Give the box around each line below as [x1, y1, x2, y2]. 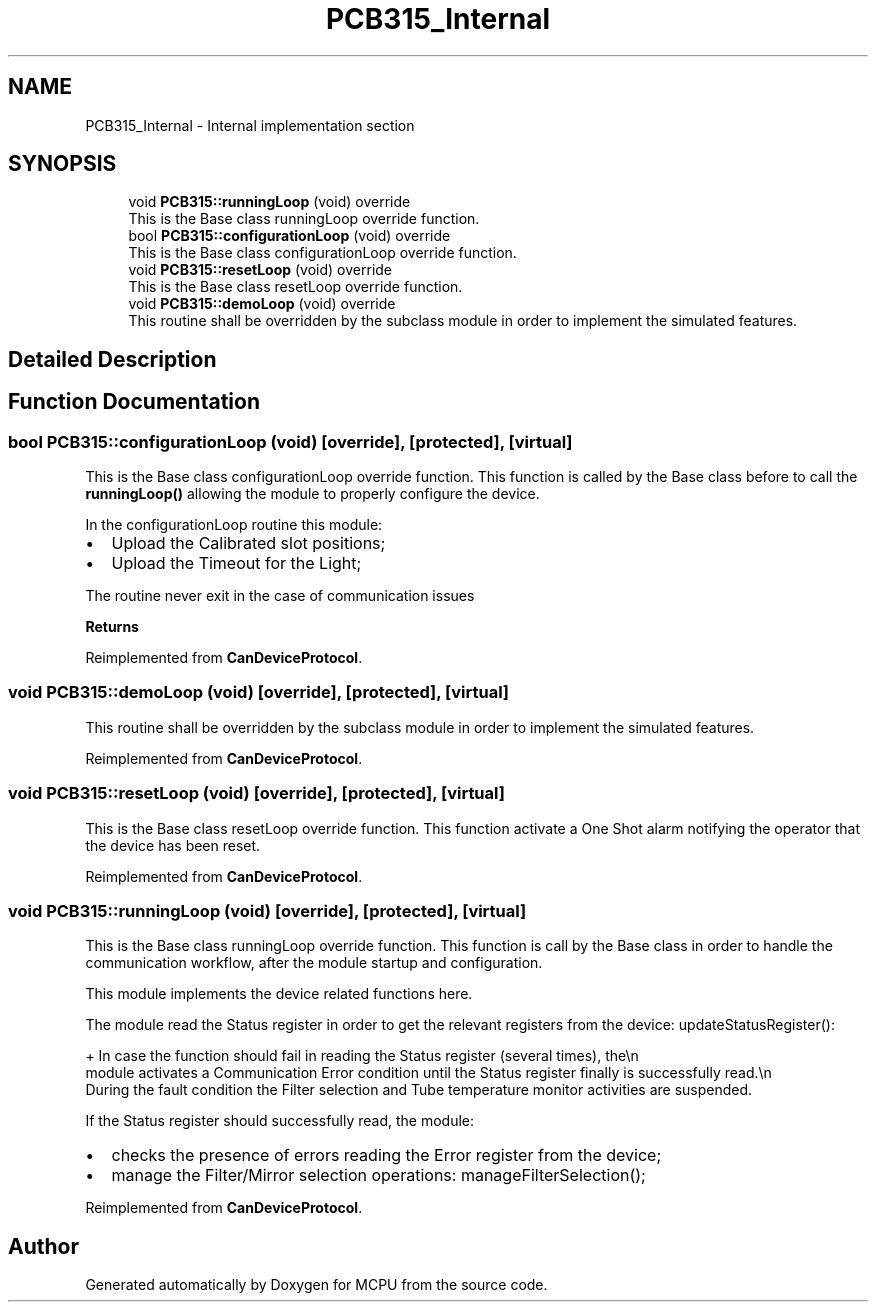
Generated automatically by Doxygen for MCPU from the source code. [85, 1276, 548, 1294]
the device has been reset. [85, 836, 261, 854]
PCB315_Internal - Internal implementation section [85, 116, 415, 134]
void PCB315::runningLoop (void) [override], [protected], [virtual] [8, 900, 527, 921]
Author [8, 1233, 79, 1259]
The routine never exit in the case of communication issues [85, 587, 475, 605]
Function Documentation [8, 389, 260, 415]
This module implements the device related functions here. [85, 985, 473, 1003]
